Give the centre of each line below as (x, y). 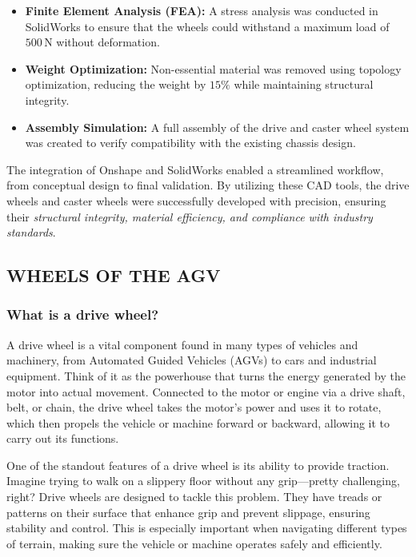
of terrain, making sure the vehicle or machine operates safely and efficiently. (194, 543)
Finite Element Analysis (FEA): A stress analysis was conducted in (202, 10)
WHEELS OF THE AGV (114, 275)
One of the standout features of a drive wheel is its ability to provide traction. (198, 465)
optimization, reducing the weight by (116, 84)
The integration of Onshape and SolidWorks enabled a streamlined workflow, (195, 169)
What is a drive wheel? (83, 314)
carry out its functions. (63, 438)
